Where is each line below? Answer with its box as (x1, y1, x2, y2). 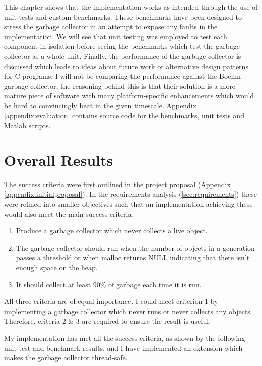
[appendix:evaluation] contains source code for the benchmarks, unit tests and (4, 110, 244, 120)
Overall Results (4, 149, 113, 170)
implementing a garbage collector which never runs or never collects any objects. (4, 306, 252, 316)
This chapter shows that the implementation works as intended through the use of (4, 2, 258, 12)
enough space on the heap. (16, 262, 98, 272)
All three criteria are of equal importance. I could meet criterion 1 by (4, 296, 218, 307)
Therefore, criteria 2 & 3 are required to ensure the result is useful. (4, 316, 211, 326)
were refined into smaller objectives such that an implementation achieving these (4, 199, 253, 209)
